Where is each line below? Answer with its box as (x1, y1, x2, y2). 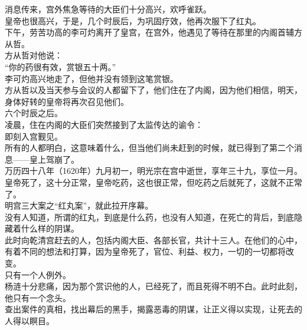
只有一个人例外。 (5, 268, 71, 280)
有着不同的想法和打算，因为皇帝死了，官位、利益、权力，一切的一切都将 (5, 245, 286, 258)
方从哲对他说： (5, 49, 63, 61)
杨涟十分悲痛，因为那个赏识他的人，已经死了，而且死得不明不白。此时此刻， (5, 280, 302, 292)
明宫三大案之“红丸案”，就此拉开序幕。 (5, 199, 153, 212)
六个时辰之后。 (5, 107, 63, 119)
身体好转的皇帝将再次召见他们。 (5, 95, 129, 107)
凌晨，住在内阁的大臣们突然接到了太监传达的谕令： (5, 118, 203, 130)
